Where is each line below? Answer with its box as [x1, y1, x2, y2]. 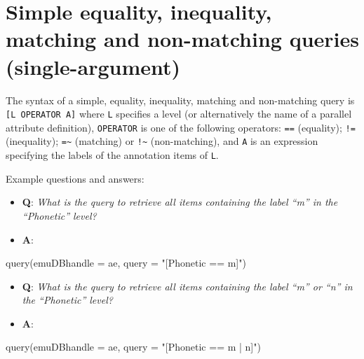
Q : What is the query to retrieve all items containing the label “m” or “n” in [22, 279, 353, 293]
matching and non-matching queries [6, 24, 359, 53]
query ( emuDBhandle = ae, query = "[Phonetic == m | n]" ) [6, 339, 261, 354]
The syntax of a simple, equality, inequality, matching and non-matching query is [6, 92, 355, 107]
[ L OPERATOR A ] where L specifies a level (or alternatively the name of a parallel [6, 106, 352, 121]
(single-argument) [6, 52, 181, 80]
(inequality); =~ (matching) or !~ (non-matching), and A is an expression [6, 134, 318, 148]
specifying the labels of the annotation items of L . [6, 148, 219, 162]
